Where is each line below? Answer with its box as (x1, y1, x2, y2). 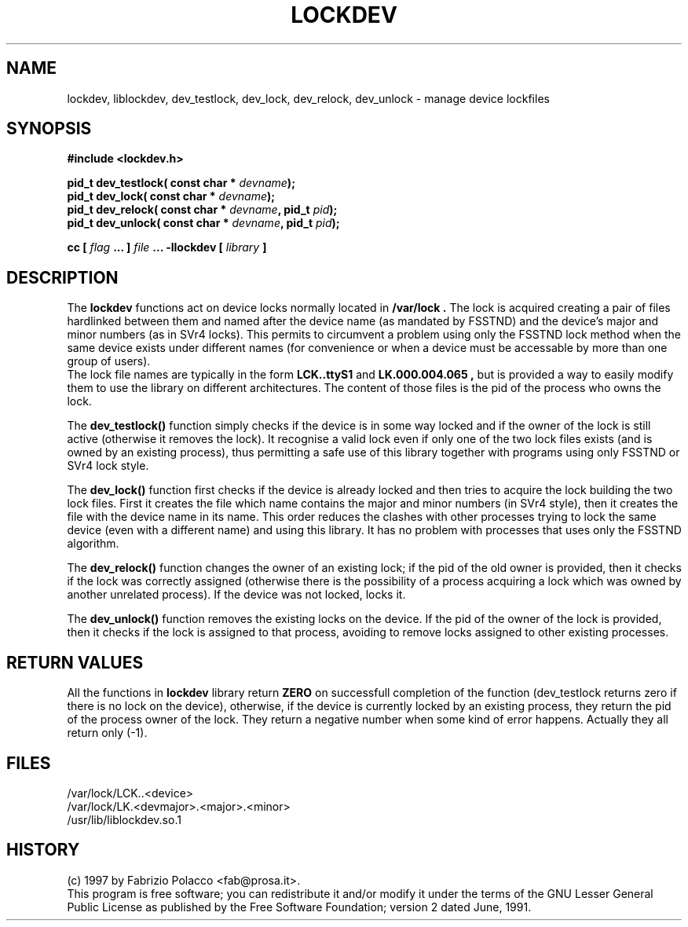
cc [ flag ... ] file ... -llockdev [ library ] (67, 240, 267, 255)
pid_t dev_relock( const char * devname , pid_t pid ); (67, 203, 338, 217)
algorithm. (67, 537, 119, 551)
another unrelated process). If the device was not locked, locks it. (67, 588, 406, 602)
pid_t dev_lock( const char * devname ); (67, 189, 276, 203)
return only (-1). (67, 726, 148, 740)
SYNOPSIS (6, 119, 92, 139)
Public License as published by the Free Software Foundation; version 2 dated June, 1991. (67, 900, 532, 914)
